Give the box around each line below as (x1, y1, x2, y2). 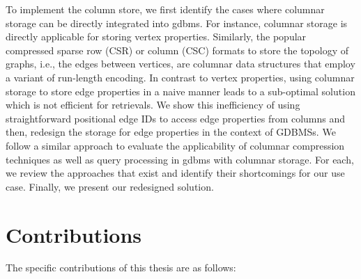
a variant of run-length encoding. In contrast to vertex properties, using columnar (6, 70, 355, 84)
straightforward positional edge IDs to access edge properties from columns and (6, 111, 346, 125)
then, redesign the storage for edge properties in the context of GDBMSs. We (6, 125, 336, 139)
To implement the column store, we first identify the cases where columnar (6, 2, 325, 16)
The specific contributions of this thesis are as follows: (6, 260, 236, 275)
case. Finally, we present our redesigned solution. (6, 179, 214, 193)
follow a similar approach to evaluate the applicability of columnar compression (6, 138, 345, 152)
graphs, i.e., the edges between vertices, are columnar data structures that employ (6, 56, 355, 71)
